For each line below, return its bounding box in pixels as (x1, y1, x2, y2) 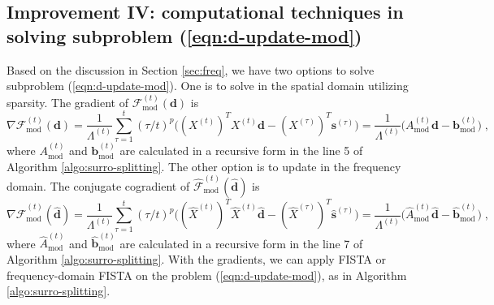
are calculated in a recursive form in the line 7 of (119, 234, 363, 251)
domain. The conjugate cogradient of (6, 177, 190, 194)
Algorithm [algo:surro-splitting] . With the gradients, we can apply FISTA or (6, 251, 386, 268)
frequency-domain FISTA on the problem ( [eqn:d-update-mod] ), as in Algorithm (6, 266, 407, 283)
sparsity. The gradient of (6, 93, 128, 110)
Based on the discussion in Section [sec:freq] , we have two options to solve (6, 61, 375, 78)
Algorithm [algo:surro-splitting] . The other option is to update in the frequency (6, 157, 401, 174)
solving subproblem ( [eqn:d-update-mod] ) (6, 23, 362, 48)
